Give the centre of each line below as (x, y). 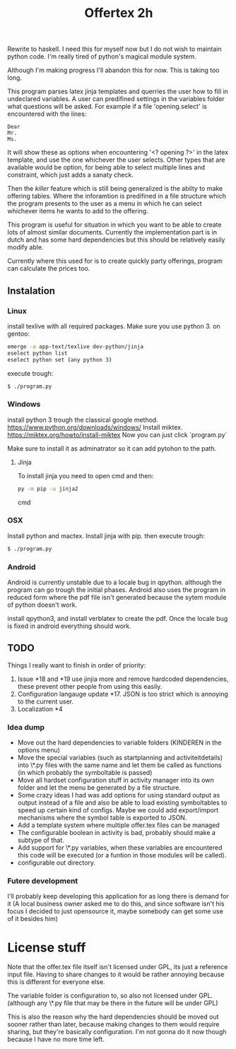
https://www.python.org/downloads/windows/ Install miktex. (95, 427)
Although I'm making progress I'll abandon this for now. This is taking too (113, 70)
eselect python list (38, 353)
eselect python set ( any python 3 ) (60, 360)
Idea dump (26, 727)
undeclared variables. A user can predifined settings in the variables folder (116, 99)
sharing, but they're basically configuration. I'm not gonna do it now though (117, 1032)
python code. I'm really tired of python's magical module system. (102, 57)
